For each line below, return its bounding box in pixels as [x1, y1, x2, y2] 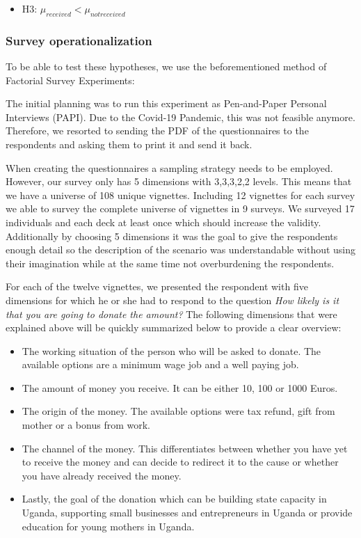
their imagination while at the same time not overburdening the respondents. [6, 255, 335, 270]
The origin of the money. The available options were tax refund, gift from [22, 404, 335, 418]
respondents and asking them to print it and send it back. [6, 136, 252, 151]
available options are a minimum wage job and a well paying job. [22, 357, 299, 372]
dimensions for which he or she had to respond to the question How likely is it [6, 292, 339, 307]
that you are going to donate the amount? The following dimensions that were [6, 306, 337, 321]
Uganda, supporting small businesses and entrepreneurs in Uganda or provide [22, 505, 353, 520]
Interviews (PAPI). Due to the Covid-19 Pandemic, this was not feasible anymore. [6, 109, 355, 124]
